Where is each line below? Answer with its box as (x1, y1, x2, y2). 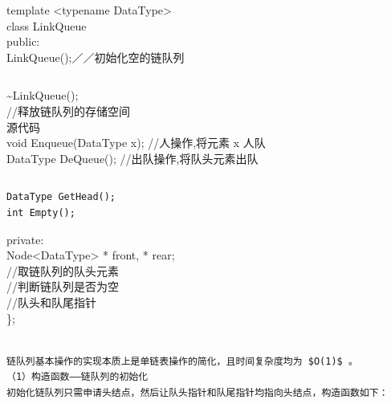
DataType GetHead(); (6, 191, 116, 203)
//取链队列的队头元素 (6, 262, 119, 279)
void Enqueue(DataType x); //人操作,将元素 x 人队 (6, 134, 266, 151)
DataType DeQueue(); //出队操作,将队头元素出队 (6, 149, 259, 166)
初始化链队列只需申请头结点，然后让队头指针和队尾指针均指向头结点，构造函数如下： (6, 386, 389, 398)
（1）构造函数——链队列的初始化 (6, 371, 149, 383)
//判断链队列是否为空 (6, 278, 119, 295)
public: (6, 33, 40, 50)
